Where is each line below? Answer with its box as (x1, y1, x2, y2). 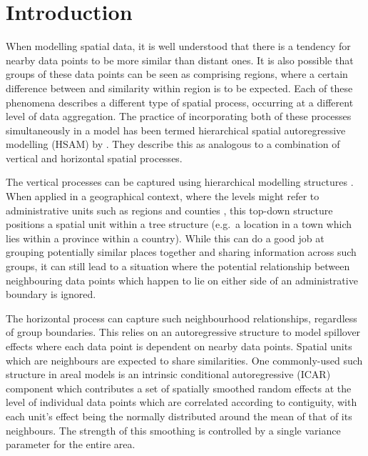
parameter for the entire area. (6, 437, 136, 452)
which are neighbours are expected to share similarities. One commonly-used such (6, 352, 363, 367)
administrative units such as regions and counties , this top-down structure (6, 202, 333, 217)
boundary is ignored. (6, 287, 96, 302)
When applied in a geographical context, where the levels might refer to (6, 189, 320, 204)
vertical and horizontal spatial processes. (6, 150, 183, 165)
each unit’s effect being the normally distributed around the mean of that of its (6, 408, 352, 423)
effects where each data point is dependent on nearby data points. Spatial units (6, 339, 352, 353)
